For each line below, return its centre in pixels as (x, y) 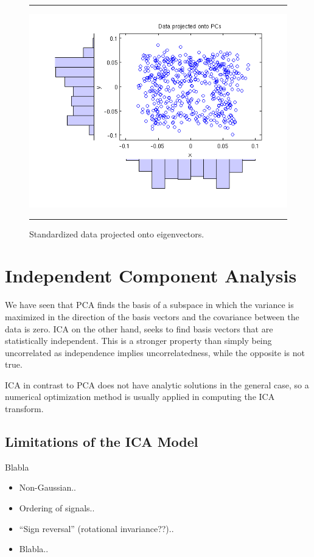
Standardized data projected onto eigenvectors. (117, 233)
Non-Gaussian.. (48, 487)
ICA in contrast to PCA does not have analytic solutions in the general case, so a (157, 384)
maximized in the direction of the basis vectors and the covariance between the (152, 316)
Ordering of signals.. (57, 508)
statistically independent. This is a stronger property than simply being (138, 341)
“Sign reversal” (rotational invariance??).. (96, 528)
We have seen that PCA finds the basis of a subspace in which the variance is (149, 305)
